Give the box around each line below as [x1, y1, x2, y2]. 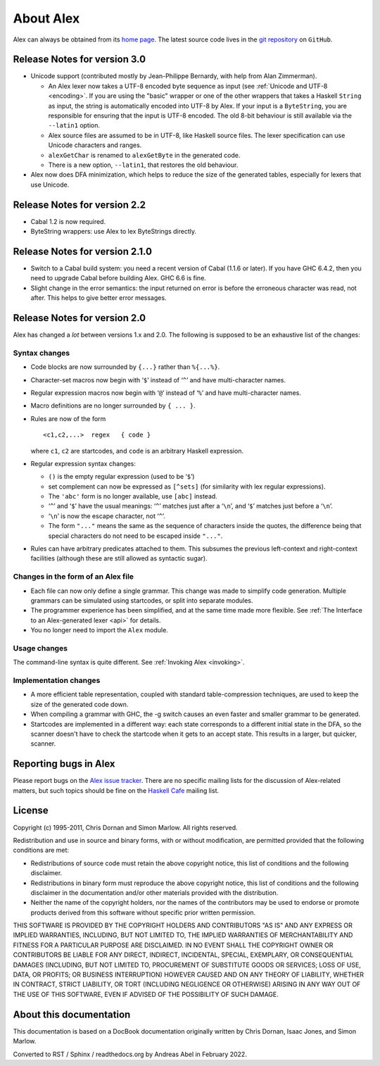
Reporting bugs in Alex [13, 758, 115, 770]
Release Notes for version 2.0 [13, 312, 146, 324]
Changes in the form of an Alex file [13, 572, 134, 582]
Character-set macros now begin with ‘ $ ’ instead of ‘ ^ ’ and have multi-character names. [30, 375, 286, 384]
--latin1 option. [48, 121, 101, 130]
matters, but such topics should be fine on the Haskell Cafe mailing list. [13, 786, 220, 795]
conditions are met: [13, 846, 70, 855]
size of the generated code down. [30, 700, 129, 708]
